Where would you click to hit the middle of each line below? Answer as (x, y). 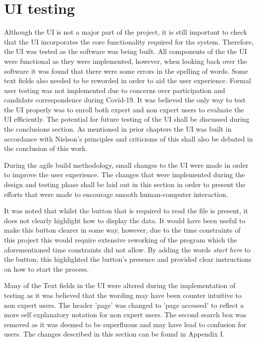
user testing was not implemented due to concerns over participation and (115, 90)
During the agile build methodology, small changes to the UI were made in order (126, 165)
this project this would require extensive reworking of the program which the (121, 240)
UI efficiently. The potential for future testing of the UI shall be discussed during (127, 119)
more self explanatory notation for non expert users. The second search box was (125, 315)
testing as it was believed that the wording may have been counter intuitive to (123, 295)
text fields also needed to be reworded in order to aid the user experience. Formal (128, 80)
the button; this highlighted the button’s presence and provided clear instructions (128, 259)
